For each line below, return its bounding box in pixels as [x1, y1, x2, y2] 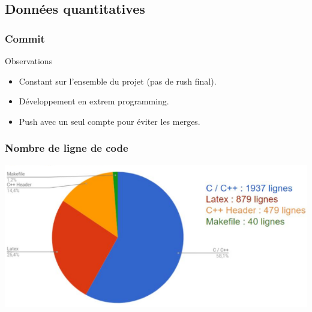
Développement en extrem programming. [19, 95, 169, 107]
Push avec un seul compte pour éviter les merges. [19, 115, 200, 127]
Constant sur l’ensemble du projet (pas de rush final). [19, 74, 217, 87]
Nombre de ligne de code [5, 140, 128, 155]
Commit [5, 31, 45, 46]
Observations [5, 55, 53, 67]
